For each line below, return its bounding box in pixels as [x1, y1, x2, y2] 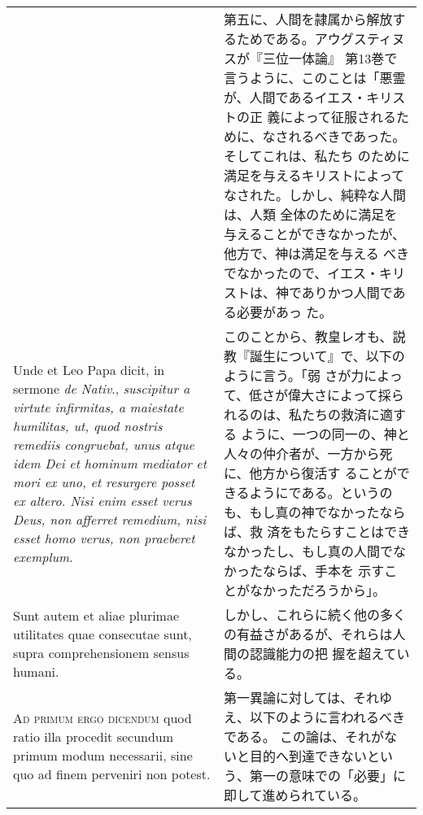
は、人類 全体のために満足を [223, 205, 398, 224]
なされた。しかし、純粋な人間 [223, 185, 406, 204]
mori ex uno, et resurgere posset [13, 472, 195, 491]
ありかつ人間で [301, 283, 393, 302]
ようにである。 [249, 483, 341, 502]
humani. [13, 662, 59, 681]
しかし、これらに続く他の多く [223, 605, 406, 624]
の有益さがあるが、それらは [223, 625, 393, 643]
